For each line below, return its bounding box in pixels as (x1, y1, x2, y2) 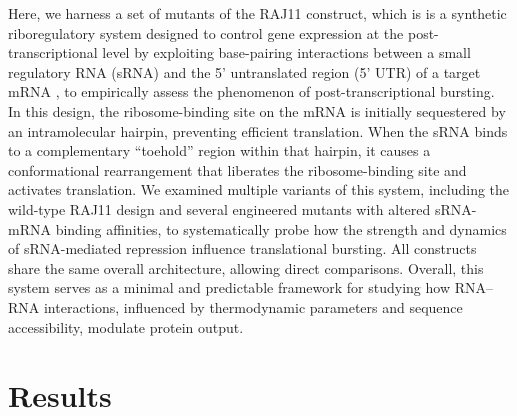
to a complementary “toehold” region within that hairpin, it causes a (8, 140, 431, 161)
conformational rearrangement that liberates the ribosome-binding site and (8, 159, 467, 180)
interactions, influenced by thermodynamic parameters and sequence (43, 296, 463, 317)
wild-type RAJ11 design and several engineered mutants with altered (8, 198, 431, 219)
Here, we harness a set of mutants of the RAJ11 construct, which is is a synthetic (8, 3, 507, 23)
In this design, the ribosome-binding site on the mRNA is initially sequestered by (8, 100, 506, 121)
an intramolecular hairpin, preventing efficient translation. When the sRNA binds (8, 120, 508, 141)
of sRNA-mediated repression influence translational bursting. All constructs (8, 238, 477, 259)
